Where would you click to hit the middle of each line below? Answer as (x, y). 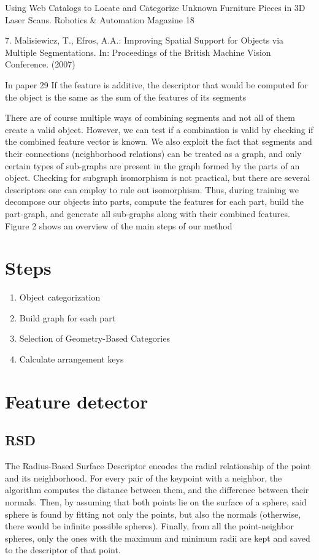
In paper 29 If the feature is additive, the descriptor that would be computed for (156, 84)
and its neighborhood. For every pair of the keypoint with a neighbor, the (144, 478)
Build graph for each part (67, 317)
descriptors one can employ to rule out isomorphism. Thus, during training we (152, 189)
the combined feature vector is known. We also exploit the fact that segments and (159, 141)
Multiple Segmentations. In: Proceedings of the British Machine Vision (138, 52)
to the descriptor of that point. (63, 550)
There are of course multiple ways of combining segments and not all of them (150, 117)
